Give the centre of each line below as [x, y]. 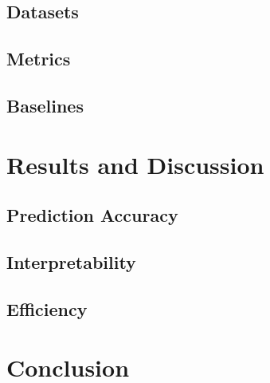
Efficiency [47, 308]
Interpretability [71, 261]
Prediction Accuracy [92, 215]
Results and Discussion [135, 164]
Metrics [39, 59]
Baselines [45, 105]
